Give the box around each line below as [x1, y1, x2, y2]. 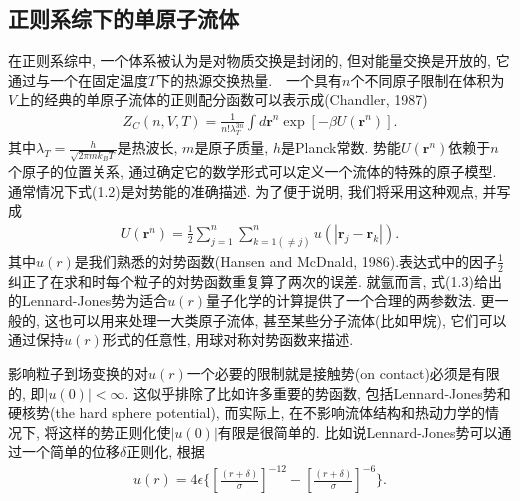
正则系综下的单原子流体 [8, 3, 239, 34]
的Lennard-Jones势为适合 [8, 290, 168, 311]
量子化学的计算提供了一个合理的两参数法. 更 [206, 290, 495, 311]
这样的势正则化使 [58, 421, 171, 442]
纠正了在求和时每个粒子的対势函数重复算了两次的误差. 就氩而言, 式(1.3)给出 [8, 270, 502, 291]
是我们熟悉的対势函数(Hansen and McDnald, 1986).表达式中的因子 [74, 250, 498, 271]
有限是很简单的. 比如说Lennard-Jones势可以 [217, 421, 498, 442]
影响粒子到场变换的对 [8, 362, 148, 383]
